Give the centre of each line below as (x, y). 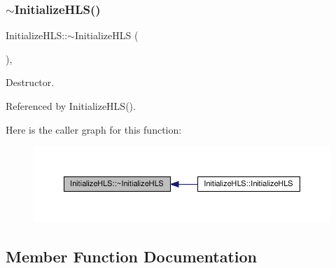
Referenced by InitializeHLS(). (71, 106)
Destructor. (30, 82)
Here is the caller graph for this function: (94, 129)
